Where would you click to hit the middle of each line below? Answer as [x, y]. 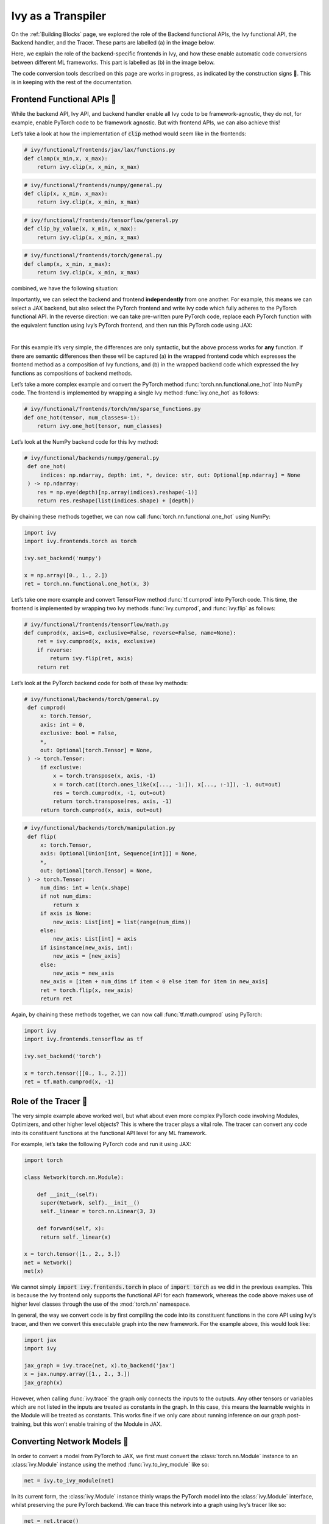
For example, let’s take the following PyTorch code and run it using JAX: [101, 1144]
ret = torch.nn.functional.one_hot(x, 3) [87, 584]
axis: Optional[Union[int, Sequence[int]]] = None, [119, 854]
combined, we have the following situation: [65, 288]
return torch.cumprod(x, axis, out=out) [101, 810]
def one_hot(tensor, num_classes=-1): [82, 417]
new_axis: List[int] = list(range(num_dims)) [122, 922]
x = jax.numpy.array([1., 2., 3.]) [77, 1374]
